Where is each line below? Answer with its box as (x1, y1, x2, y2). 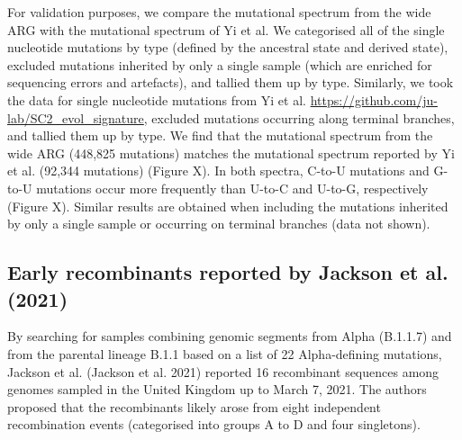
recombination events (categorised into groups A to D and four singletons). (7, 415, 421, 434)
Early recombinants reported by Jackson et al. (7, 258, 448, 286)
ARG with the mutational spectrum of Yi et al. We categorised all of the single (7, 20, 445, 39)
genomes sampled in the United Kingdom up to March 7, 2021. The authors (7, 380, 427, 399)
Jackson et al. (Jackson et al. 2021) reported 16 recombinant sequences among (7, 362, 439, 381)
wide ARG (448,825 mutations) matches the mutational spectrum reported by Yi (7, 143, 455, 162)
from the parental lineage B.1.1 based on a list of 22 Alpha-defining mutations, (7, 344, 442, 363)
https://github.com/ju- (310, 90, 438, 109)
